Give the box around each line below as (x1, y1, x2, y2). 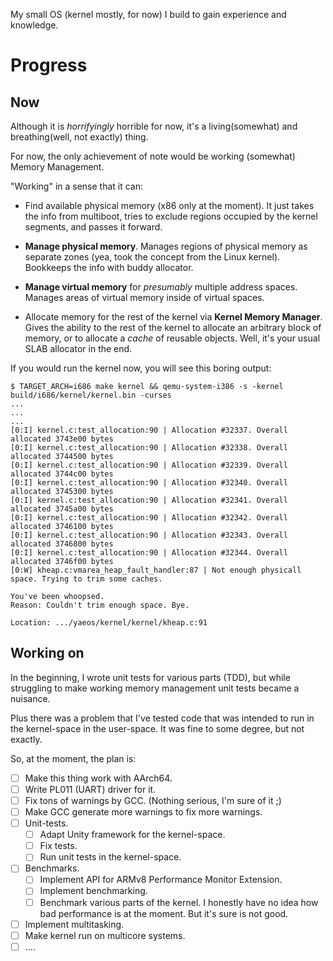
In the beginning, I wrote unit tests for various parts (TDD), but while (10, 671, 291, 683)
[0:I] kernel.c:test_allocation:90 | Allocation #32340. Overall (10, 478, 288, 488)
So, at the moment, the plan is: (10, 752, 137, 764)
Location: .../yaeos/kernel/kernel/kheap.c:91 (10, 618, 208, 628)
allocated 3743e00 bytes (10, 434, 114, 444)
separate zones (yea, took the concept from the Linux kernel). (24, 251, 281, 263)
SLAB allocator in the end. (24, 343, 133, 354)
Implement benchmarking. (39, 885, 148, 897)
